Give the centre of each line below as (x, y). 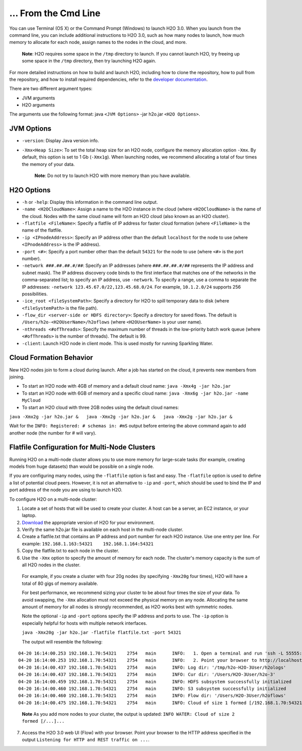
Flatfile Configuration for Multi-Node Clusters (82, 447)
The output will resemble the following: (62, 641)
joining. (17, 377)
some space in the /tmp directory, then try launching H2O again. (89, 61)
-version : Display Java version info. (60, 141)
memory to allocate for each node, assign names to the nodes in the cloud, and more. (98, 42)
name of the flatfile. (42, 230)
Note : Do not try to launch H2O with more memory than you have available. (112, 175)
